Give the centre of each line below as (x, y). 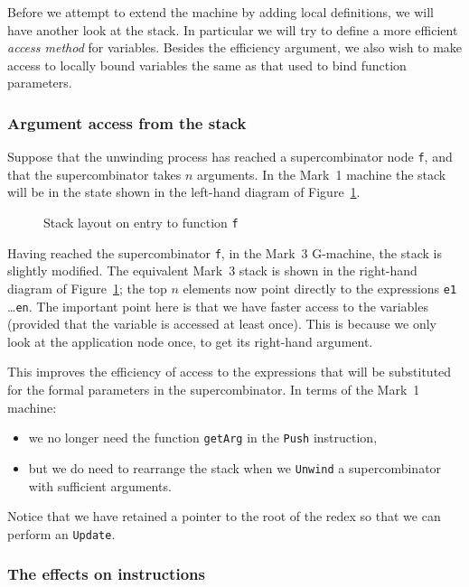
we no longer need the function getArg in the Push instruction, (203, 438)
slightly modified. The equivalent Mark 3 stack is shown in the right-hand (212, 270)
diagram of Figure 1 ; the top (87, 288)
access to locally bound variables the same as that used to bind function (207, 65)
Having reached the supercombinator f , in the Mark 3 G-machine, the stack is (225, 252)
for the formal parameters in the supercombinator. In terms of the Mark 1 (214, 390)
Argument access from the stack (127, 122)
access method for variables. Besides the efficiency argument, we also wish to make (235, 47)
